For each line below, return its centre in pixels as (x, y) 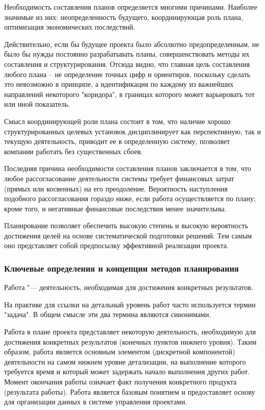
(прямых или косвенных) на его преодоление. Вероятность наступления (116, 188)
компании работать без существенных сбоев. (74, 151)
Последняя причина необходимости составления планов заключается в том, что (128, 168)
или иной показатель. (37, 104)
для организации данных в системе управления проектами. (96, 402)
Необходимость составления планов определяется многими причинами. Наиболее (131, 7)
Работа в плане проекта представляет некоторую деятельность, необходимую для (130, 332)
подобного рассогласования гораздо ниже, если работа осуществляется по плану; (130, 198)
